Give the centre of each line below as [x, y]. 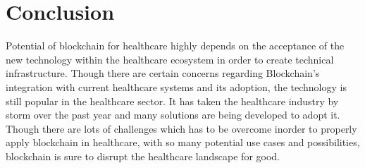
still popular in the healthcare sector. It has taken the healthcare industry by [172, 101]
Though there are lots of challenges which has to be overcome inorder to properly [181, 128]
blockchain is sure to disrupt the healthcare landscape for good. [143, 156]
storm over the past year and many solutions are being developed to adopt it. [173, 115]
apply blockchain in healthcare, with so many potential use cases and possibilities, [183, 142]
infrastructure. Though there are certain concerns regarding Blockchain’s [163, 73]
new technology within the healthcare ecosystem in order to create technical [170, 59]
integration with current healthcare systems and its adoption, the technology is [176, 86]
